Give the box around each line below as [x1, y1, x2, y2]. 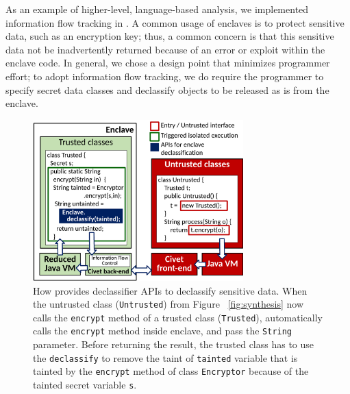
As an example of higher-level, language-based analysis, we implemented [5, 2, 309, 16]
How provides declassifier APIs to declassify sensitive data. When [33, 283, 308, 297]
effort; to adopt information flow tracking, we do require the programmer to [5, 69, 324, 83]
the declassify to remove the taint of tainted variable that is [33, 350, 298, 365]
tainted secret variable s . [33, 378, 137, 391]
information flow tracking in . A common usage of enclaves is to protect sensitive [5, 15, 345, 29]
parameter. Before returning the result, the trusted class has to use [33, 337, 314, 352]
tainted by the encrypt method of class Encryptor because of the [33, 364, 309, 378]
